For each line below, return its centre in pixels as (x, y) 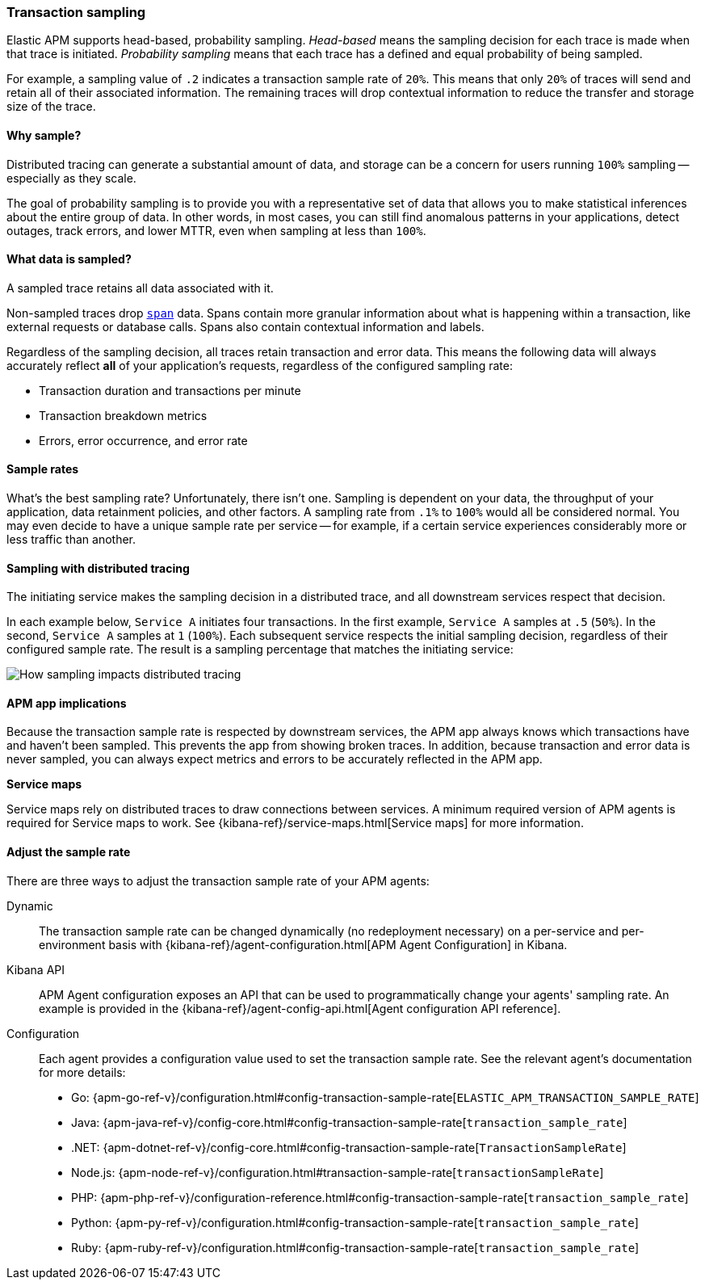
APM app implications (67, 703)
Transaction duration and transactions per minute (170, 390)
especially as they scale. (71, 178)
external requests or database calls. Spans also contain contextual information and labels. (245, 326)
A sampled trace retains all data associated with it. (140, 288)
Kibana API (36, 969)
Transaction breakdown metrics (123, 415)
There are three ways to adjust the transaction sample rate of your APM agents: (218, 880)
